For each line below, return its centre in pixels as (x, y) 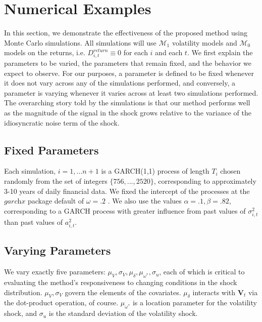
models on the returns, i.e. (45, 52)
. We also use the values (145, 201)
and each (169, 52)
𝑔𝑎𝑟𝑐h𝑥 (15, 202)
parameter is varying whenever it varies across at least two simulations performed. (131, 92)
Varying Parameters (58, 250)
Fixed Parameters (51, 150)
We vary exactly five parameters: (55, 272)
